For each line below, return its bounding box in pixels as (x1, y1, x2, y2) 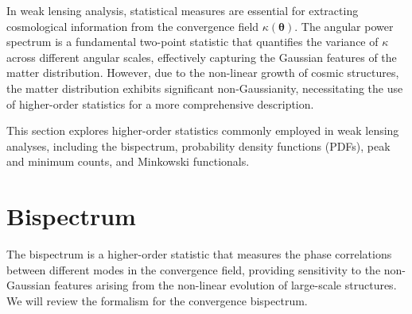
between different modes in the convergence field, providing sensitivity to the (6, 261, 381, 278)
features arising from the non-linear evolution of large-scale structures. (54, 277, 397, 293)
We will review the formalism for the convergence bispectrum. (6, 292, 308, 308)
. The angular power (294, 17, 394, 34)
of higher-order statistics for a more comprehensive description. (6, 95, 314, 112)
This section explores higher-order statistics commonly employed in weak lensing (6, 122, 399, 139)
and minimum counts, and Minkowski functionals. (6, 153, 250, 170)
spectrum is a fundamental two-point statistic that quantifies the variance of (6, 33, 379, 50)
